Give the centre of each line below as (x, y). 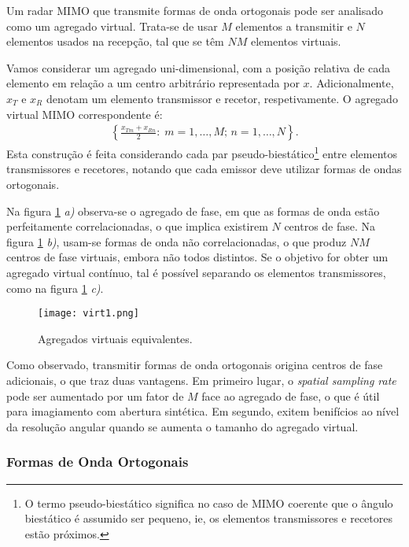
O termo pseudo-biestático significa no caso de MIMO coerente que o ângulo (209, 503)
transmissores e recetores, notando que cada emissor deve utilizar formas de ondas (204, 169)
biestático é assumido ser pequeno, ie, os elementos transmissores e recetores (209, 518)
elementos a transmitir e (294, 26)
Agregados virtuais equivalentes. (115, 338)
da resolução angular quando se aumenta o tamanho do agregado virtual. (182, 426)
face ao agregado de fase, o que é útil (291, 395)
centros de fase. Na (330, 226)
